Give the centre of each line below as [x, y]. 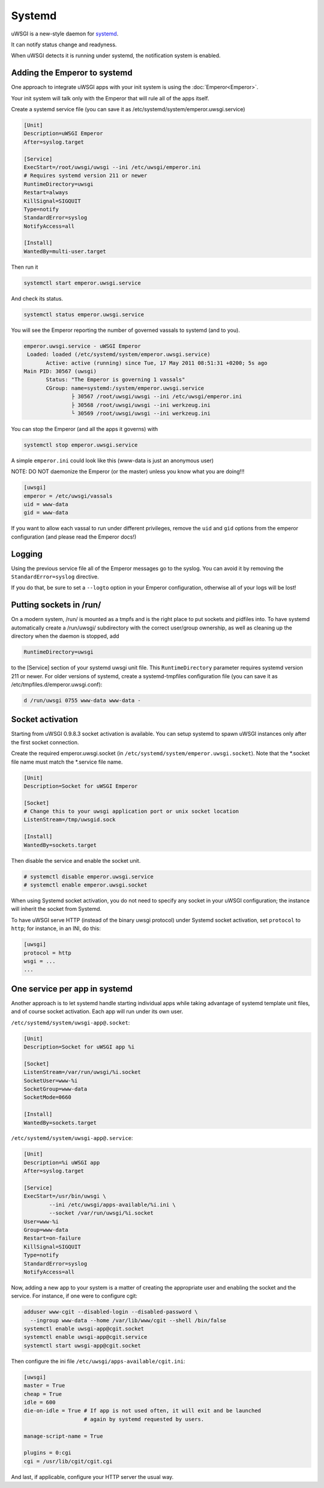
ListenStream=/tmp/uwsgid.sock [70, 820]
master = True [44, 1385]
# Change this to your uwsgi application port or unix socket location [131, 811]
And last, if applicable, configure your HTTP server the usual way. [92, 1477]
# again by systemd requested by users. [144, 1419]
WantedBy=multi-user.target [65, 251]
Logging [27, 554]
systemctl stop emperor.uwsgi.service [81, 445]
